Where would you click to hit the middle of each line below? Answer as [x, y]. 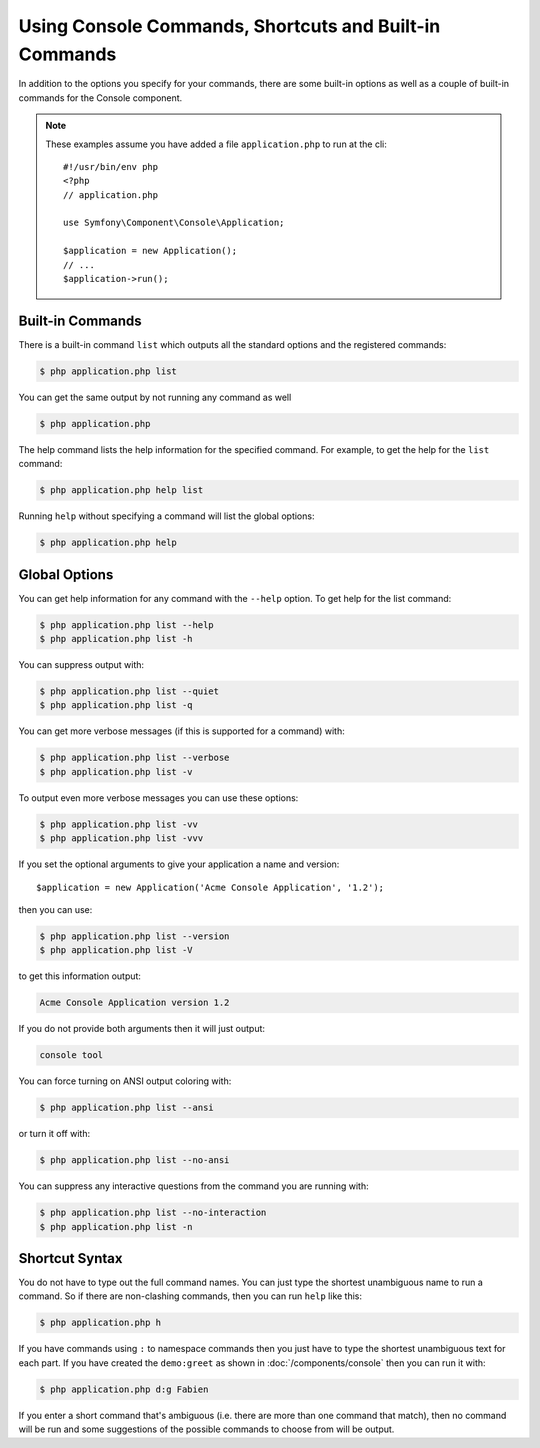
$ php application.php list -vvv [121, 838]
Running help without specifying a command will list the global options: [166, 516]
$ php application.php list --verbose [134, 758]
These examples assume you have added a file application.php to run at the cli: [216, 144]
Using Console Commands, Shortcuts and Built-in [229, 26]
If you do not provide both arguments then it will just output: [141, 1029]
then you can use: [55, 909]
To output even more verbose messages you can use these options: [158, 797]
